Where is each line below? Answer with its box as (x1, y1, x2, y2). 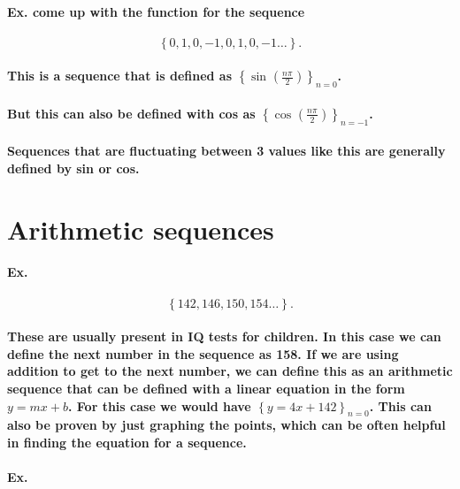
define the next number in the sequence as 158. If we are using (7, 344, 399, 363)
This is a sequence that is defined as (7, 66, 233, 85)
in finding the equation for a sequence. (7, 432, 247, 451)
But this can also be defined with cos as (7, 103, 256, 122)
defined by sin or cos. (7, 158, 140, 177)
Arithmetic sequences (7, 210, 274, 247)
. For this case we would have (67, 396, 251, 415)
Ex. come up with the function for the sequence (7, 2, 305, 20)
